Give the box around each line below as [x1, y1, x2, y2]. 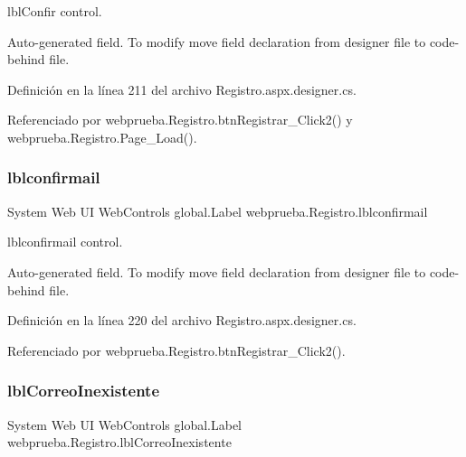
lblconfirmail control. [7, 232, 123, 251]
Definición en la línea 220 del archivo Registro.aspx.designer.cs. [7, 311, 357, 330]
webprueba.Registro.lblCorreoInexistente [7, 433, 232, 452]
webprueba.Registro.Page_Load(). [7, 127, 197, 146]
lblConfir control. [7, 2, 102, 20]
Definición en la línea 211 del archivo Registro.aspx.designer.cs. [7, 79, 357, 98]
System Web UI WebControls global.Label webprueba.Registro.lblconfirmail [7, 201, 428, 220]
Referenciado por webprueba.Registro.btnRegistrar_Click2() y [7, 110, 353, 129]
